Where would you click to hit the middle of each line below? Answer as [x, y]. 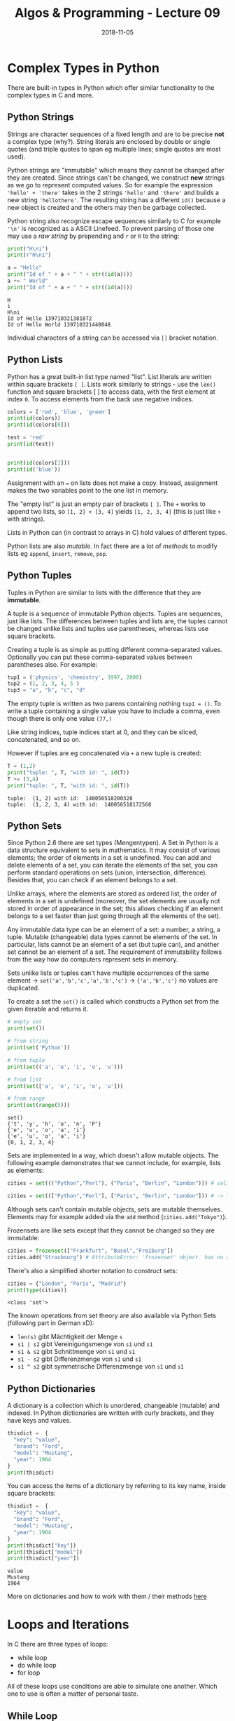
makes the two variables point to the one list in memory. [88, 490]
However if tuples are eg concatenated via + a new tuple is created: [104, 753]
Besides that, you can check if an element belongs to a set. [92, 880]
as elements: [26, 1171]
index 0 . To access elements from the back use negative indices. [100, 399]
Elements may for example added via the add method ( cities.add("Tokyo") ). [117, 1216]
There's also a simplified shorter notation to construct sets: [92, 1270]
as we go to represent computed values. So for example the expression [110, 185]
